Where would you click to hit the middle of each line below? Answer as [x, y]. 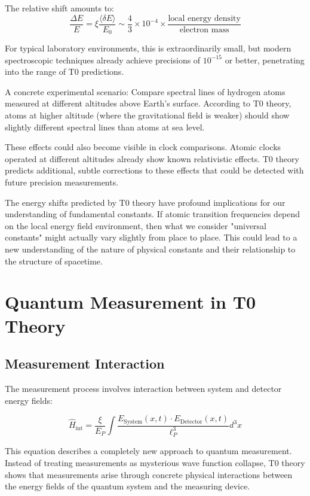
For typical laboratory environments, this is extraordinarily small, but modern [148, 48]
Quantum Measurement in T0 [131, 302]
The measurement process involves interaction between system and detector [143, 388]
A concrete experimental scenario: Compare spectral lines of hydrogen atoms [145, 91]
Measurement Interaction [85, 363]
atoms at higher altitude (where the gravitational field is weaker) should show [147, 115]
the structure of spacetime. [54, 261]
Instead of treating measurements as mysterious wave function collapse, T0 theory [155, 463]
